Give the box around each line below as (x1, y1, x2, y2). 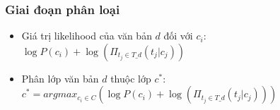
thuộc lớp (110, 71, 151, 85)
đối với (163, 28, 193, 43)
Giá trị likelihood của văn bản (21, 28, 152, 43)
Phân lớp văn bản (21, 71, 99, 85)
